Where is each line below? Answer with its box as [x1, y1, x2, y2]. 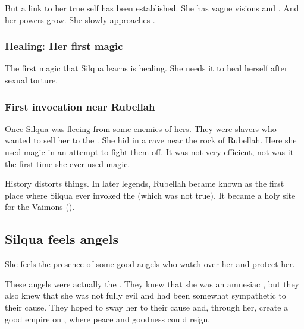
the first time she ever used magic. [5, 157, 130, 170]
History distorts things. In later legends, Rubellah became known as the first [5, 177, 284, 190]
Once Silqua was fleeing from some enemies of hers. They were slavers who [5, 122, 277, 134]
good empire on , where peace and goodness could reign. [5, 312, 211, 325]
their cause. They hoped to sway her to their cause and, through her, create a [5, 300, 289, 313]
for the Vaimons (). [5, 200, 75, 213]
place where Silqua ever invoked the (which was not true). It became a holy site [5, 189, 296, 201]
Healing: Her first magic [5, 39, 123, 54]
